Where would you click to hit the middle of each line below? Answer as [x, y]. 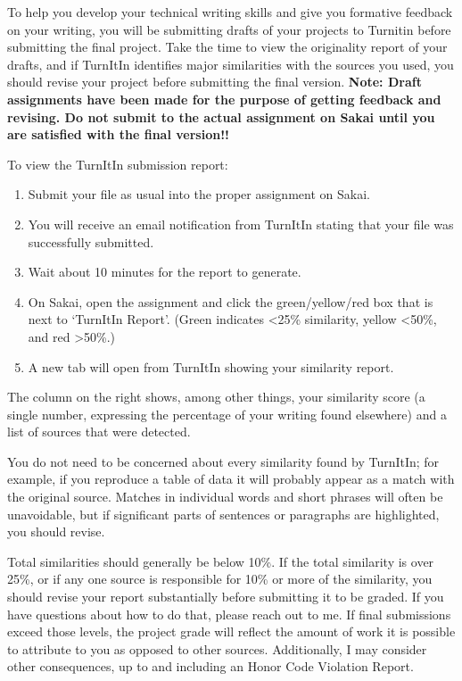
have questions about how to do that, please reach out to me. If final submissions [229, 614]
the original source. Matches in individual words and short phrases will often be [225, 497]
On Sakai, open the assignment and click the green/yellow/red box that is [231, 301]
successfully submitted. [91, 241]
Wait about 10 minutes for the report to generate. [165, 272]
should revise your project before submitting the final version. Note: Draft [214, 82]
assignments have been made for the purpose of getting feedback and [224, 99]
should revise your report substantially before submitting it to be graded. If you [226, 597]
